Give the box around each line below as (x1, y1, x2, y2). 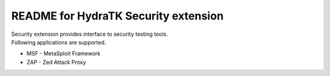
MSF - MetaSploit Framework (26, 50, 101, 57)
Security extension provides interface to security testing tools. (11, 30, 168, 38)
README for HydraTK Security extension (11, 9, 224, 22)
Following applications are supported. (11, 38, 106, 46)
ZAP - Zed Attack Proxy (26, 58, 86, 66)
